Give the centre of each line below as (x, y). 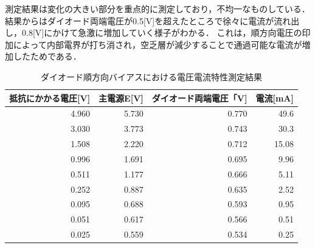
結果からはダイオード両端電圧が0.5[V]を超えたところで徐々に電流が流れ (148, 20)
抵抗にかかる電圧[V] (50, 98)
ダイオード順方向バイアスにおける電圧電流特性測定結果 (151, 76)
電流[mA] (275, 98)
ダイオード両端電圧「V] (199, 98)
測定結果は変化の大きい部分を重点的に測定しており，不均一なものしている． (157, 9)
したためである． (47, 56)
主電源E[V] (121, 98)
